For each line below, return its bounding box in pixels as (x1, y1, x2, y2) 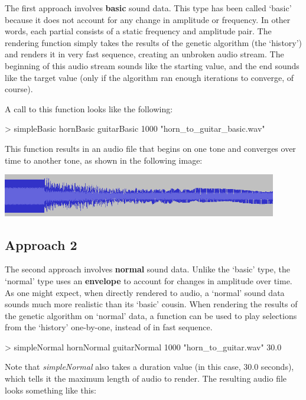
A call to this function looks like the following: (5, 102, 173, 115)
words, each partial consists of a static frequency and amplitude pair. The (5, 25, 272, 37)
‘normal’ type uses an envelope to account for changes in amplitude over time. (5, 274, 292, 287)
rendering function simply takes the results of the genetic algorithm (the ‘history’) (5, 36, 302, 48)
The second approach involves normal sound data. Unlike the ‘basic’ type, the (5, 263, 290, 275)
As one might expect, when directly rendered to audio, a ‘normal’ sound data (5, 286, 285, 298)
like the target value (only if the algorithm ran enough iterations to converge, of (5, 71, 294, 83)
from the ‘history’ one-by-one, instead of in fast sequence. (5, 321, 213, 333)
